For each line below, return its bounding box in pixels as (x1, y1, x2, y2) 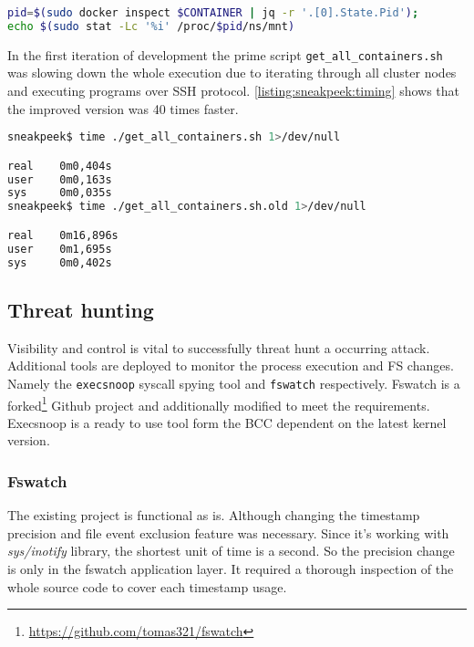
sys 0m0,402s (7, 256, 112, 269)
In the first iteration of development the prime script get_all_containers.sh (7, 45, 443, 64)
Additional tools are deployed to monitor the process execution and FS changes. (7, 356, 454, 375)
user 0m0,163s (7, 172, 112, 186)
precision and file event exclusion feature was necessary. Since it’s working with (7, 523, 449, 542)
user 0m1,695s (7, 242, 112, 256)
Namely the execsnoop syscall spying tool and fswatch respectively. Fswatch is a (7, 373, 460, 392)
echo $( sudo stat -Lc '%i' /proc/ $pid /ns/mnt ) (7, 19, 295, 33)
